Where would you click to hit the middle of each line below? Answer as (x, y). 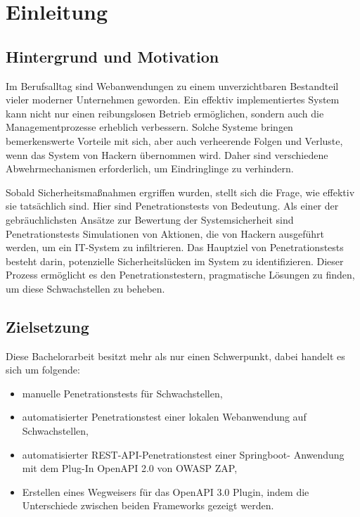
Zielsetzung (47, 326)
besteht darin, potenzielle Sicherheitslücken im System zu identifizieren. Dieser (175, 261)
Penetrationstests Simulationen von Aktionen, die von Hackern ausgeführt (165, 233)
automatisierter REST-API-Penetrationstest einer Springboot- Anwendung (183, 454)
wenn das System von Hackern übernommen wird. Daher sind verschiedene (167, 154)
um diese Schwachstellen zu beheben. (85, 288)
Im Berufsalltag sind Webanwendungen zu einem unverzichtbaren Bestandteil (172, 85)
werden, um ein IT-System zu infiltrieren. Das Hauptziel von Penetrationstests (175, 247)
